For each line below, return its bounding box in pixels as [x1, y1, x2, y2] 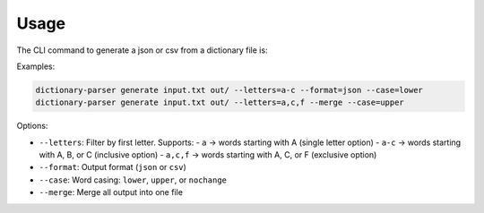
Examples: [16, 61, 56, 72]
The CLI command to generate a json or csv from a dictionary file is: [16, 45, 268, 55]
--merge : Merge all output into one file [39, 187, 184, 198]
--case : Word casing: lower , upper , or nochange [39, 175, 228, 185]
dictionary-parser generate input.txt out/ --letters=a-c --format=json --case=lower [35, 85, 423, 95]
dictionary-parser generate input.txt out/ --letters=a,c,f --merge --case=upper [35, 98, 405, 107]
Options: [16, 121, 48, 132]
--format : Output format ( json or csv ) [39, 162, 187, 173]
